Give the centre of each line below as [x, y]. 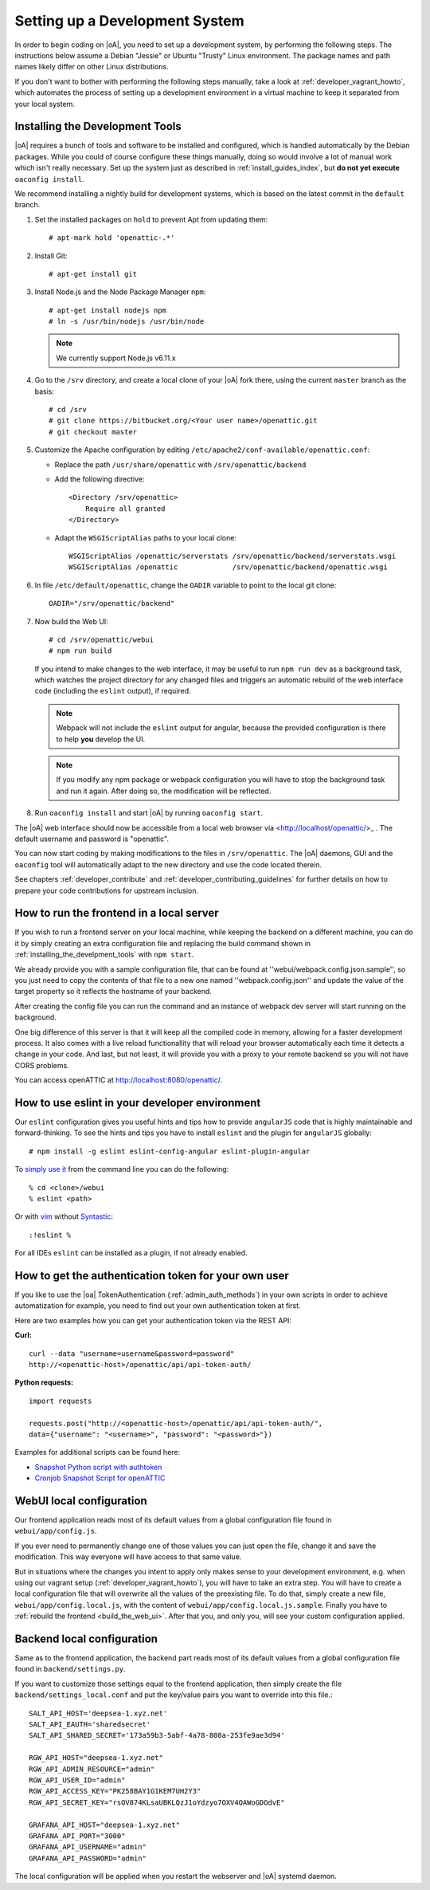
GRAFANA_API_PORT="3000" [77, 1836]
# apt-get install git [93, 274]
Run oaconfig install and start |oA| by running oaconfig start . [149, 813]
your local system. [45, 104]
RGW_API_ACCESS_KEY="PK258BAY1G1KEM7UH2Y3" [115, 1791]
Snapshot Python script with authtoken [98, 1467]
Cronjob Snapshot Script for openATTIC [100, 1478]
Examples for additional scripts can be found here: [98, 1452]
